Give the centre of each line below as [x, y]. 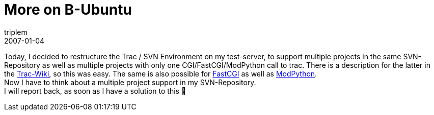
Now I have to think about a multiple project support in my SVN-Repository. [130, 82]
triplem [16, 32]
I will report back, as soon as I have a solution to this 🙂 [95, 91]
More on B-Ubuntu [68, 10]
